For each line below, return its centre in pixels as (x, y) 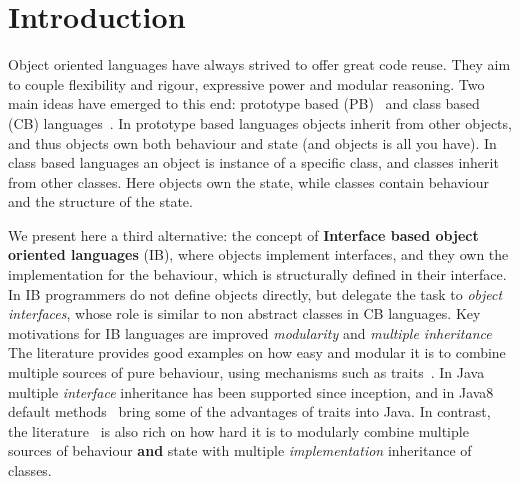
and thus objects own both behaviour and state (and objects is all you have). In (252, 142)
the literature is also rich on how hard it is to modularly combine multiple (238, 430)
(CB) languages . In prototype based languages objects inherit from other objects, (260, 122)
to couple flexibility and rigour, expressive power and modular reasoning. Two (246, 83)
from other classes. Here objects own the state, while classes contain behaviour (248, 181)
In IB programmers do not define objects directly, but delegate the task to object (255, 293)
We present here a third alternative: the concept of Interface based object (243, 234)
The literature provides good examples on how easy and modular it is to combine (257, 352)
